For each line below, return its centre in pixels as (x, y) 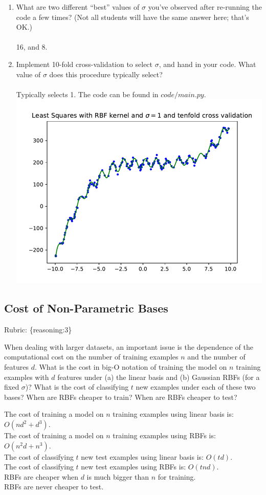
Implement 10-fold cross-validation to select (84, 64)
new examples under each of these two (196, 387)
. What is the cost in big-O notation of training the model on (131, 367)
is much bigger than (118, 476)
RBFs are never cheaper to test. (54, 487)
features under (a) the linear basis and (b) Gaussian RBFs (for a (159, 377)
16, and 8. (32, 47)
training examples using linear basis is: (173, 414)
